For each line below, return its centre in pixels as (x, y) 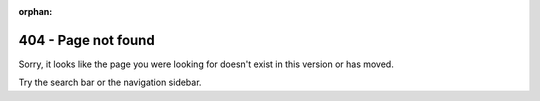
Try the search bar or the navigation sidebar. (110, 82)
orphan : (35, 11)
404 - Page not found (86, 40)
